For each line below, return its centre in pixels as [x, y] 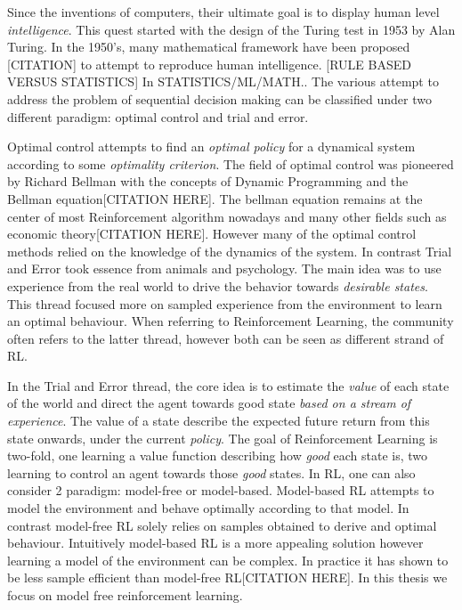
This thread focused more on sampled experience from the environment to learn [225, 303]
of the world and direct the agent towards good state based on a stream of [209, 403]
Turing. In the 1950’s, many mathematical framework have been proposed [209, 47]
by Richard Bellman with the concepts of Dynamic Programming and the [208, 181]
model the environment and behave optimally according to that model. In [208, 508]
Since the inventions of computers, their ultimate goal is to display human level [223, 12]
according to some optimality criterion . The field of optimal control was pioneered [231, 163]
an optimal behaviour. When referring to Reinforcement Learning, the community [231, 321]
